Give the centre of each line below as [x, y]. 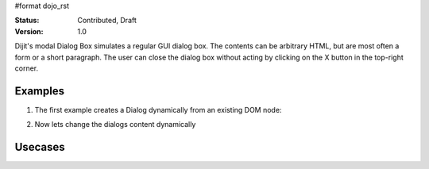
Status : [27, 21]
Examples [40, 91]
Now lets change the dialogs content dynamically [115, 125]
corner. [27, 68]
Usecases [40, 147]
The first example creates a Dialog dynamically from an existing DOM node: [158, 109]
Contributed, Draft [107, 21]
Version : [29, 31]
